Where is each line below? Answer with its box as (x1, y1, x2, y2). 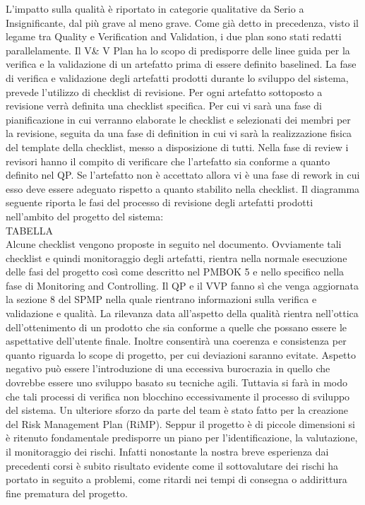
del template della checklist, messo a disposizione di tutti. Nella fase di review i (6, 139, 349, 154)
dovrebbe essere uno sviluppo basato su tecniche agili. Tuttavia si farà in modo (6, 375, 347, 390)
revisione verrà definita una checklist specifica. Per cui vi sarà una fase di (6, 98, 322, 113)
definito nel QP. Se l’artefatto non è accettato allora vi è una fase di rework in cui (6, 167, 360, 182)
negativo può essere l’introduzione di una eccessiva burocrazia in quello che (6, 361, 330, 376)
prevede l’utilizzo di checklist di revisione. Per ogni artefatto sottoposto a (6, 84, 323, 99)
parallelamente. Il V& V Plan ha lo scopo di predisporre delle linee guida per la (6, 42, 350, 57)
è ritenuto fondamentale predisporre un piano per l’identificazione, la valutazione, (6, 430, 358, 445)
